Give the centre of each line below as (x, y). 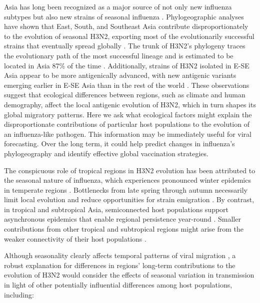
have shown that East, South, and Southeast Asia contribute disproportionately (126, 26)
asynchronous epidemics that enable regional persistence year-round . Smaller (122, 219)
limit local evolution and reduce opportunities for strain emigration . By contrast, (129, 199)
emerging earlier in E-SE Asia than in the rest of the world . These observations (127, 85)
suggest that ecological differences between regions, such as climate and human (125, 95)
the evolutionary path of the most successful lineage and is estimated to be (119, 55)
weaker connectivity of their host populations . (75, 238)
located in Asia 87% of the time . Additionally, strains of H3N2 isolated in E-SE (127, 65)
